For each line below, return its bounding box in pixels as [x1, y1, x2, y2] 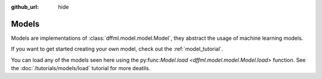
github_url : [11, 4, 39, 10]
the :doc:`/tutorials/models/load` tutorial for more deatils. [11, 65, 151, 72]
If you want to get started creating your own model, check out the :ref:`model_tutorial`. [11, 45, 224, 53]
